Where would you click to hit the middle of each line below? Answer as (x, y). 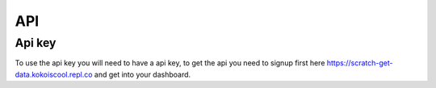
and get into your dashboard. (143, 74)
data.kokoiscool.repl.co (54, 74)
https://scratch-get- (360, 63)
